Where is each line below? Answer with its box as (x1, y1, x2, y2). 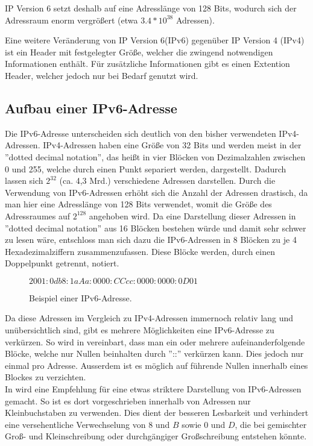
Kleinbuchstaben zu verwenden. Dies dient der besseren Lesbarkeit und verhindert (5, 406, 309, 419)
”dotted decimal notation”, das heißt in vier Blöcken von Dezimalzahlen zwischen (5, 150, 306, 163)
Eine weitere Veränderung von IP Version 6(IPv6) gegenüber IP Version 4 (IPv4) (5, 34, 305, 46)
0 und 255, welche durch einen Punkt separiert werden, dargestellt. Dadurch (5, 162, 286, 175)
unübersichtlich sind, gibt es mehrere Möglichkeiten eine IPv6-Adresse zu (5, 324, 274, 336)
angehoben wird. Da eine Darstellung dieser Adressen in (89, 209, 296, 222)
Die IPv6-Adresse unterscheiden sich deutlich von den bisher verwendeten (5, 127, 276, 139)
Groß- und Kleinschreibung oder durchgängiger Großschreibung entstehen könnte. (5, 430, 307, 442)
